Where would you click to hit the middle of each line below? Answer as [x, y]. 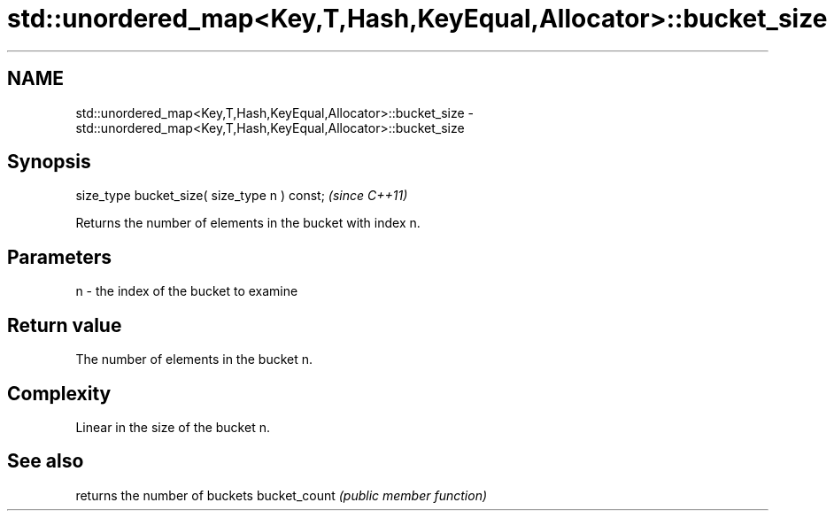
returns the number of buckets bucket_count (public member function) [282, 495]
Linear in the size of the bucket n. [173, 427]
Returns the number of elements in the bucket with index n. [248, 223]
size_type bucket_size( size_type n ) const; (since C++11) [242, 196]
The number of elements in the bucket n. [194, 360]
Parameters [59, 257]
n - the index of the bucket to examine [187, 291]
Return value [65, 325]
